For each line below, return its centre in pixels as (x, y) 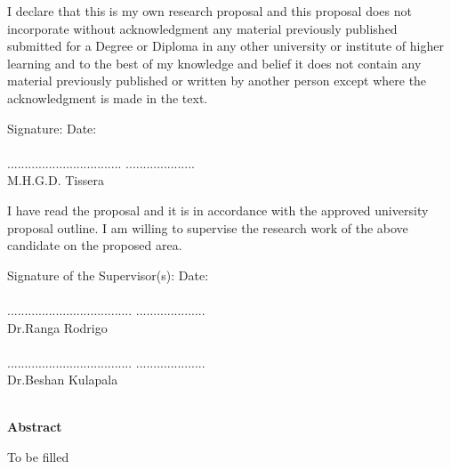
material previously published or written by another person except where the (217, 81)
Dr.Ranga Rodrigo (57, 327)
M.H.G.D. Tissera (56, 180)
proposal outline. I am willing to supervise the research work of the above (208, 227)
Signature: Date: (52, 128)
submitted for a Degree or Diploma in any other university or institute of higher (225, 46)
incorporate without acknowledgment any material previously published (202, 28)
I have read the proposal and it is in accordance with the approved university (218, 210)
